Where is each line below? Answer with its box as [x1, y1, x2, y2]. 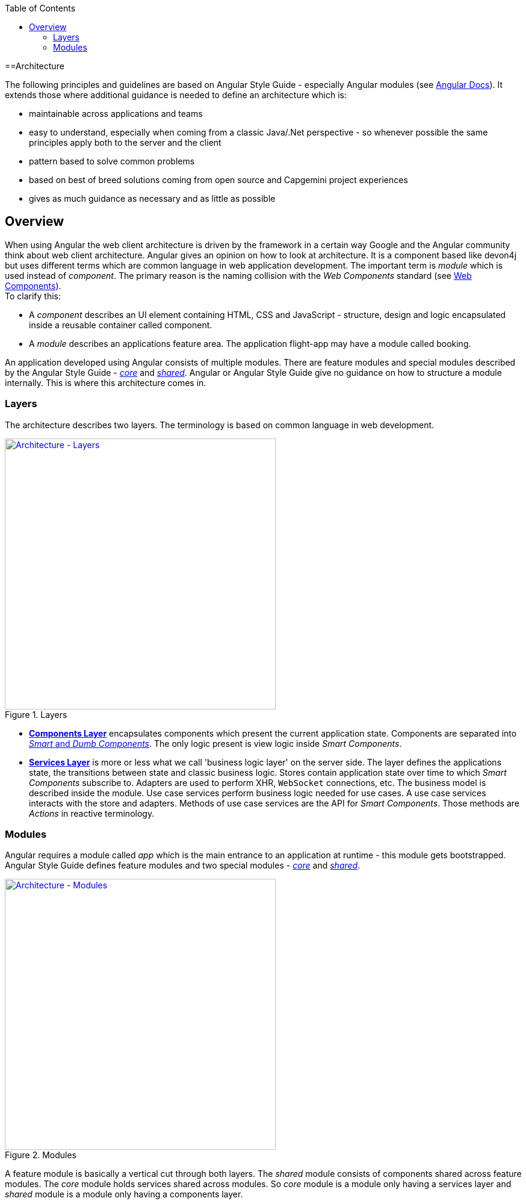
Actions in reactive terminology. [29, 808, 155, 819]
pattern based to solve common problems [29, 156, 195, 166]
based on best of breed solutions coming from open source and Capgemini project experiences [29, 175, 408, 185]
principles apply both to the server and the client [29, 137, 221, 148]
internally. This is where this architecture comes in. [5, 377, 206, 388]
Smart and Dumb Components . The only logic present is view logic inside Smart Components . [29, 738, 402, 749]
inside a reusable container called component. [29, 319, 212, 330]
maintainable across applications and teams [29, 108, 203, 119]
